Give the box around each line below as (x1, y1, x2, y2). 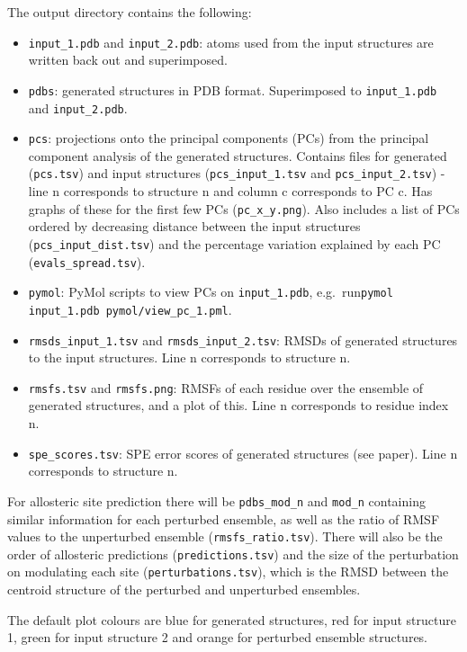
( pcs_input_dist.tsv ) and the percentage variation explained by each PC (28, 234, 441, 253)
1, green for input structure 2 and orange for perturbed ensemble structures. (7, 628, 428, 647)
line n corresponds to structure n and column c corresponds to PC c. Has (28, 182, 433, 201)
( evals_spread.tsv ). (28, 252, 146, 271)
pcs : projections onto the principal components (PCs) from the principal (28, 129, 429, 147)
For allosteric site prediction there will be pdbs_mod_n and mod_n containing (7, 491, 426, 510)
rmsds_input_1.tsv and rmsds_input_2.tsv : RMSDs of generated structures (28, 330, 458, 349)
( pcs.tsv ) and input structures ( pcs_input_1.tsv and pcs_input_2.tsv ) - (28, 164, 445, 183)
